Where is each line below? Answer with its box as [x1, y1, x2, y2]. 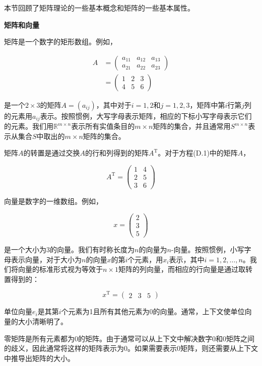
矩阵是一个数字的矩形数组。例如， [4, 36, 117, 47]
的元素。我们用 [4, 121, 53, 131]
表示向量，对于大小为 [11, 254, 82, 264]
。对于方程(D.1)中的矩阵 [158, 148, 238, 158]
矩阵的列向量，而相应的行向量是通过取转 [118, 264, 252, 274]
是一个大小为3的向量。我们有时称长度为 [4, 244, 135, 254]
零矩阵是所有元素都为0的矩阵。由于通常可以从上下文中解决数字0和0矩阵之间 [4, 333, 254, 343]
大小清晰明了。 [18, 316, 68, 327]
